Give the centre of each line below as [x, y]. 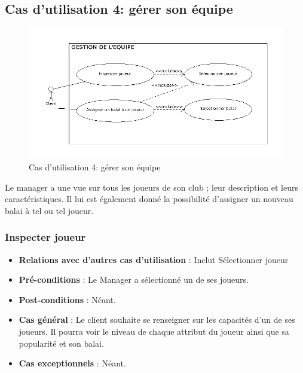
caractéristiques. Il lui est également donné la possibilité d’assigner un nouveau [149, 199]
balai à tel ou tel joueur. [49, 210]
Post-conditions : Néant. [67, 299]
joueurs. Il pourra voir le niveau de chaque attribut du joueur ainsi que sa [154, 331]
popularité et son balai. [61, 343]
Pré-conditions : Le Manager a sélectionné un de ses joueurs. [134, 279]
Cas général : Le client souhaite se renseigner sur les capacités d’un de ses [157, 320]
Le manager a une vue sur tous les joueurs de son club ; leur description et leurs [151, 187]
